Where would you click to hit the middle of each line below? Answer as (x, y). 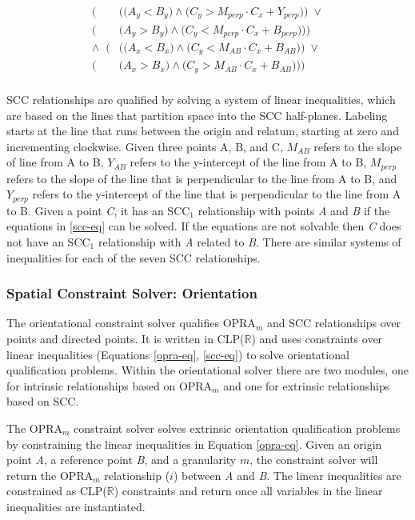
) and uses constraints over (317, 339)
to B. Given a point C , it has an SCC (98, 210)
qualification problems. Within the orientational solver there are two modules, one (207, 370)
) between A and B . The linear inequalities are (287, 475)
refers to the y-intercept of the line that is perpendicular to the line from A (217, 194)
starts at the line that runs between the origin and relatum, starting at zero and (203, 131)
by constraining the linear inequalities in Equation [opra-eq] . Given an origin (194, 444)
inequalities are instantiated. (76, 506)
